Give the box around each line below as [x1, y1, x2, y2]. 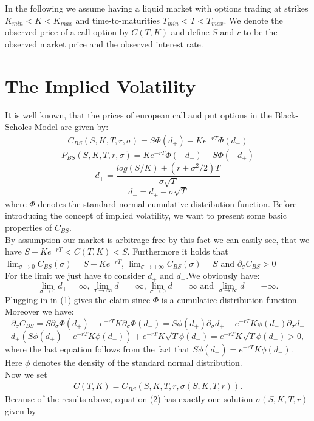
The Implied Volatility [5, 73, 196, 98]
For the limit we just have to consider [5, 269, 145, 282]
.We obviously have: [186, 269, 260, 282]
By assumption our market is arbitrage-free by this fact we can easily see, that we [5, 233, 310, 245]
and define [171, 26, 210, 38]
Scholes [5, 120, 32, 133]
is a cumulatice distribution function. [161, 293, 299, 306]
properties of [5, 221, 52, 233]
